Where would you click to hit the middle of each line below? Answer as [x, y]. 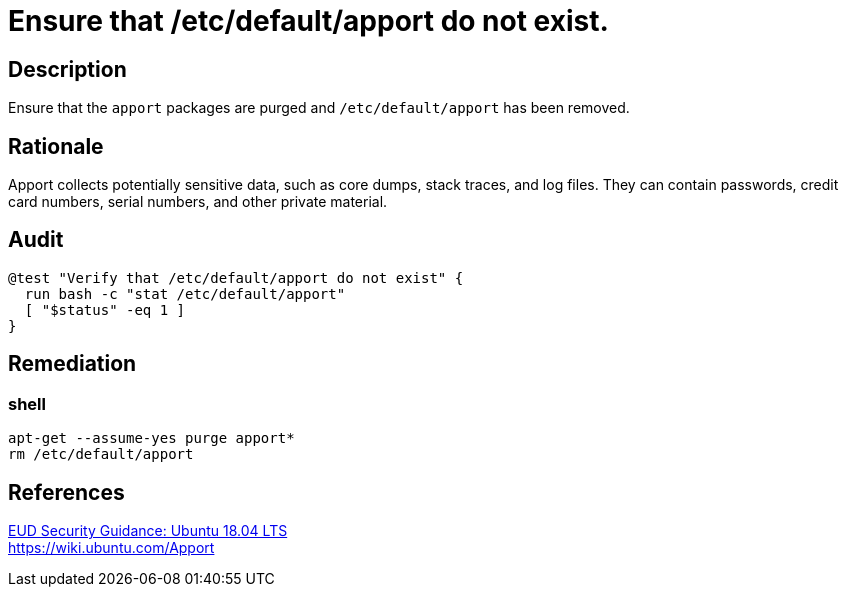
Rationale [56, 146]
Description [67, 69]
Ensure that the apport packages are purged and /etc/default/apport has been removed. [319, 108]
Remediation [72, 364]
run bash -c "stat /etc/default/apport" [185, 293]
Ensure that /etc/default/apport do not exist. [308, 21]
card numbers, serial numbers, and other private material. [198, 202]
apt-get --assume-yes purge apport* [151, 438]
